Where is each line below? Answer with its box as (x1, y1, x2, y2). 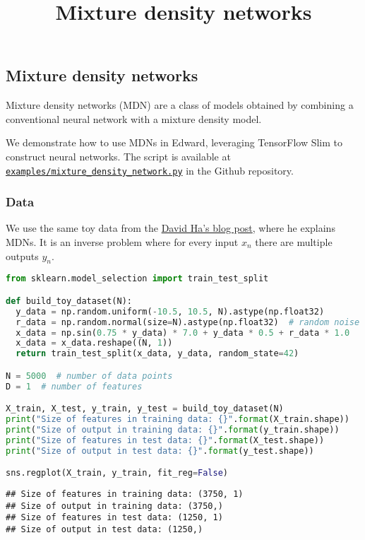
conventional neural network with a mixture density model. (6, 111, 262, 126)
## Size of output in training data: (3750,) (6, 500, 223, 511)
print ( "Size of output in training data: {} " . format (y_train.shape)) (6, 425, 340, 435)
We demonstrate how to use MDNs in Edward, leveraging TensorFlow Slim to (6, 135, 343, 150)
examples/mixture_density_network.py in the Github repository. (6, 163, 294, 177)
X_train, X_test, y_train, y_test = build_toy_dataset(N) (6, 404, 284, 414)
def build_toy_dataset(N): (6, 295, 132, 306)
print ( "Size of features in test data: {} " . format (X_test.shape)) (6, 435, 325, 445)
